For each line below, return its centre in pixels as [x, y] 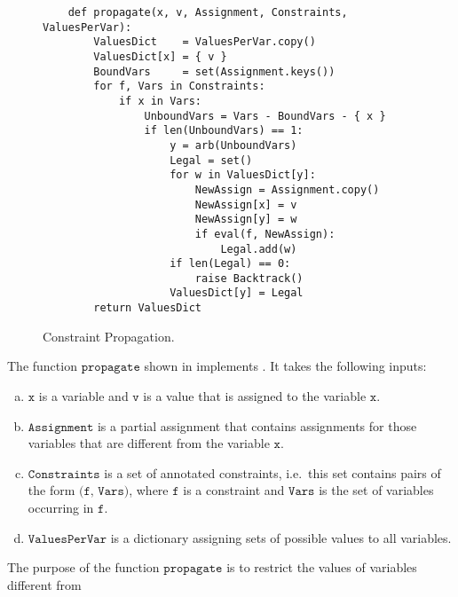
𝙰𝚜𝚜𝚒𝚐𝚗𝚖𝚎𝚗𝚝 [61, 427]
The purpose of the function [83, 567]
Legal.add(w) [259, 249]
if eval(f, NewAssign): [265, 234]
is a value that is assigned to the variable [255, 395]
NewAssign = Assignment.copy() [287, 189]
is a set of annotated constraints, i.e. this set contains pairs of [272, 472]
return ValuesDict [147, 308]
